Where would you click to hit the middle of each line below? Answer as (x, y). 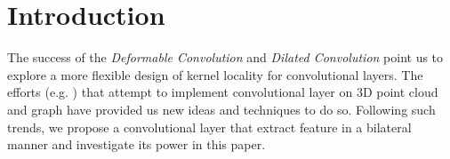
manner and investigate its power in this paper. (137, 144)
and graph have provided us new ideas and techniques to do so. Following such (221, 109)
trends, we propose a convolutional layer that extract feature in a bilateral (209, 127)
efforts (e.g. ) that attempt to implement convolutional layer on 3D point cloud (223, 92)
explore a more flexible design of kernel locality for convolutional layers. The (215, 74)
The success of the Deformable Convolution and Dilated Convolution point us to (225, 57)
